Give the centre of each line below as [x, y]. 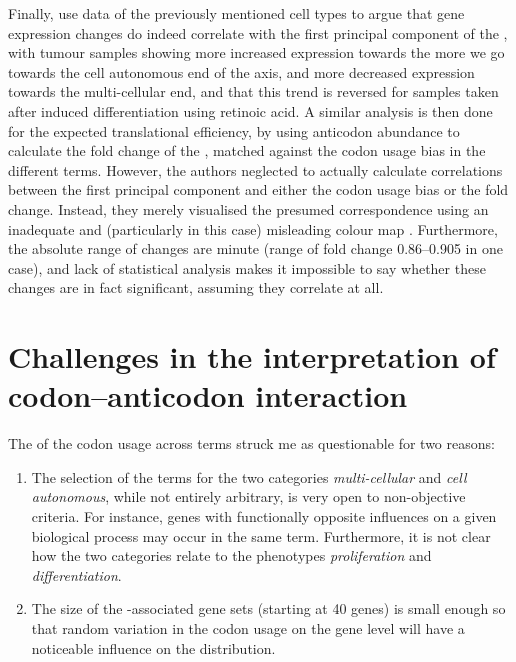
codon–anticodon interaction [208, 395]
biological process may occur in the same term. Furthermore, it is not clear [261, 535]
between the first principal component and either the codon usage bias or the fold [258, 189]
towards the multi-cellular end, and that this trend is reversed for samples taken [253, 91]
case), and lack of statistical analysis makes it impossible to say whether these [247, 267]
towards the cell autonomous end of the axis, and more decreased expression [241, 71]
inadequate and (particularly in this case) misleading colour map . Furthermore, [253, 228]
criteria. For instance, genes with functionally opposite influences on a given [264, 516]
